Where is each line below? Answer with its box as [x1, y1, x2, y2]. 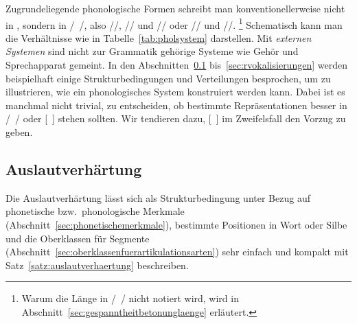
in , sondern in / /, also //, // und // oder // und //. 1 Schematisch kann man [5, 15, 343, 32]
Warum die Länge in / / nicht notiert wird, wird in [21, 291, 239, 305]
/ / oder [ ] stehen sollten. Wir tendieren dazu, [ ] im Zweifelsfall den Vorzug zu [5, 111, 346, 126]
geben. [5, 125, 33, 139]
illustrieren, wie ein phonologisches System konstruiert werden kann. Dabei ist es [5, 84, 345, 99]
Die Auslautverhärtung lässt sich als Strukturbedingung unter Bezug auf [5, 190, 310, 205]
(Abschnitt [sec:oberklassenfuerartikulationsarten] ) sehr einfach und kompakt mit [5, 244, 349, 259]
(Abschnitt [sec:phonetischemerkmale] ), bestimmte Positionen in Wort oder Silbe [5, 217, 347, 231]
